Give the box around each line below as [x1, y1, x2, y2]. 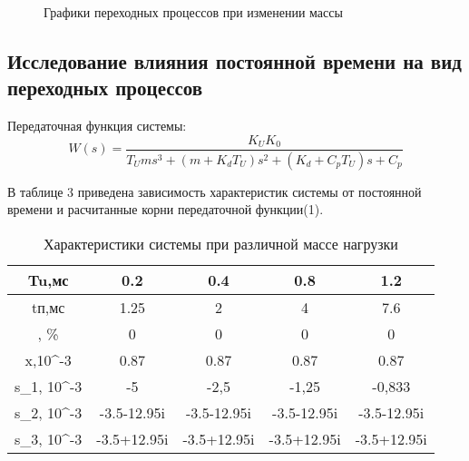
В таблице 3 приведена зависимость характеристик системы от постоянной [7, 181, 422, 201]
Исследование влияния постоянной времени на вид [7, 46, 462, 74]
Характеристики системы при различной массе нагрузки [43, 232, 398, 254]
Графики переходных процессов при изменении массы [44, 3, 343, 21]
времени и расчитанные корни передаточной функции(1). [7, 200, 324, 219]
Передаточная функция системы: [7, 116, 187, 135]
